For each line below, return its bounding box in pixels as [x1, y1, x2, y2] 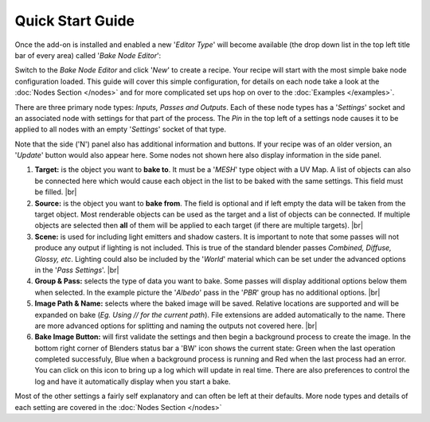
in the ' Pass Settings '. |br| [34, 265, 119, 275]
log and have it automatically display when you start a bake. [34, 377, 231, 386]
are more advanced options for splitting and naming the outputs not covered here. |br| [34, 321, 318, 330]
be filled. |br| [34, 187, 77, 197]
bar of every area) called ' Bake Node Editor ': [14, 50, 162, 60]
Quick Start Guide [14, 12, 135, 29]
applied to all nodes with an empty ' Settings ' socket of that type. [14, 124, 227, 135]
